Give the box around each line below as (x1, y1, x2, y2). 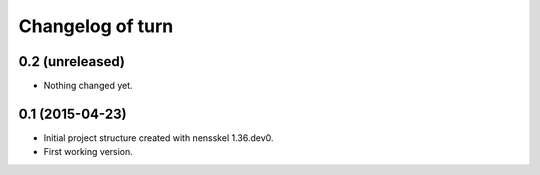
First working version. (43, 146, 134, 158)
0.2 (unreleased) (18, 53, 125, 70)
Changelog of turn (18, 15, 174, 37)
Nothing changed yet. (43, 80, 134, 92)
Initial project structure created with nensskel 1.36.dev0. (43, 131, 274, 144)
